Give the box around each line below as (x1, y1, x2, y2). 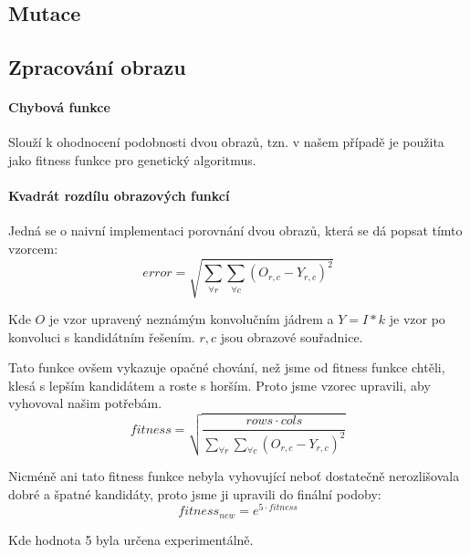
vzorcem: (8, 238, 58, 257)
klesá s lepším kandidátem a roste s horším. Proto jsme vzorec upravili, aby (8, 375, 431, 394)
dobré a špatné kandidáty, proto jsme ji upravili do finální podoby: (8, 484, 381, 503)
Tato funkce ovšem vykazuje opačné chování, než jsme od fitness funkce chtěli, (8, 358, 445, 377)
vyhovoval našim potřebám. (8, 393, 162, 413)
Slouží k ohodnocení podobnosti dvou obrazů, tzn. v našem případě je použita (8, 132, 444, 152)
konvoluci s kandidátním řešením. (8, 327, 195, 346)
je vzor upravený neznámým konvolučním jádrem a (48, 309, 334, 329)
